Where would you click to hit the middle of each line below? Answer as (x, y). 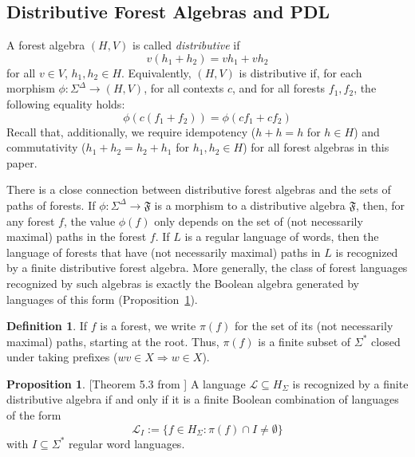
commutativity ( (46, 147)
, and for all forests (279, 88)
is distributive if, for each (300, 72)
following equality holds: (66, 103)
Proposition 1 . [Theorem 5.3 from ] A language (126, 383)
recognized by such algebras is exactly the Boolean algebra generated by (183, 283)
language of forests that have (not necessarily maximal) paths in (164, 252)
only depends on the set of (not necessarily (259, 221)
